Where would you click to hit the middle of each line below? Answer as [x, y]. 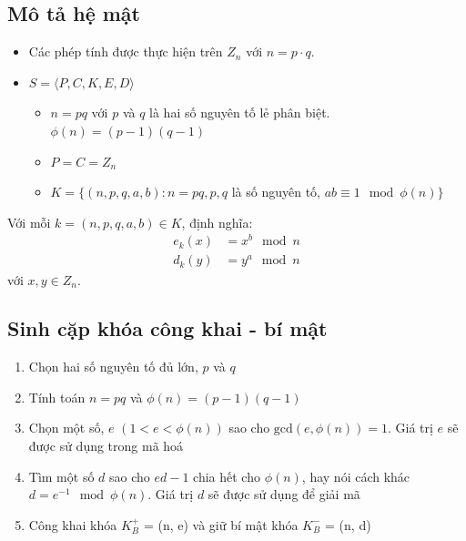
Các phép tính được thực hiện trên [126, 51]
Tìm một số [61, 476]
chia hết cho [227, 476]
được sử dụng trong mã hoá [106, 446]
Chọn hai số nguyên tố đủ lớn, [113, 367]
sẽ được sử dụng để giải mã [284, 494]
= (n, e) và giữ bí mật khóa [221, 524]
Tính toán [57, 397]
